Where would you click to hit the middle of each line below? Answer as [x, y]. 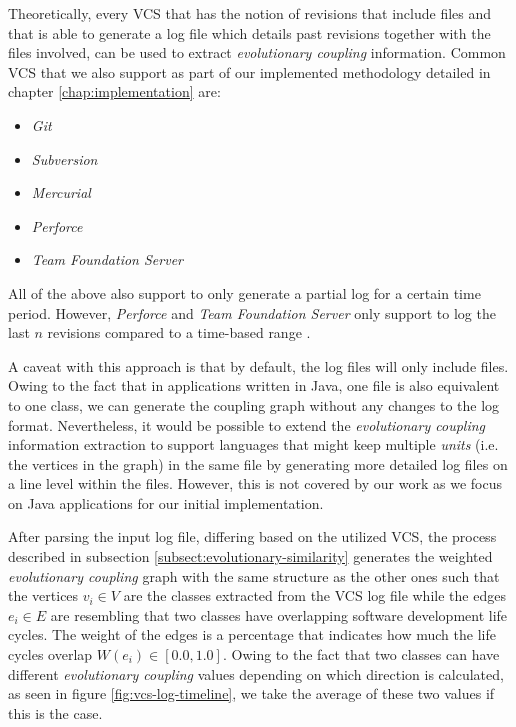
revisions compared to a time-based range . [179, 332]
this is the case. [55, 712]
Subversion [64, 158]
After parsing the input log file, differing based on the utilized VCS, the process [252, 536]
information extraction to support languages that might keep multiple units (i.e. [253, 444]
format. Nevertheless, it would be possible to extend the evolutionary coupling [246, 424]
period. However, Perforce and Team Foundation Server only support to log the [252, 312]
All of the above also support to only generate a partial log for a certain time [244, 292]
